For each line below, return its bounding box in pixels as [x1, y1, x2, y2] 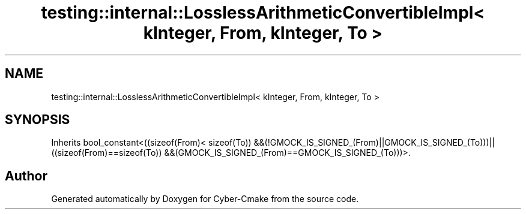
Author [5, 168, 47, 183]
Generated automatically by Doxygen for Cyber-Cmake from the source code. [51, 194, 359, 204]
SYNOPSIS [5, 112, 70, 128]
